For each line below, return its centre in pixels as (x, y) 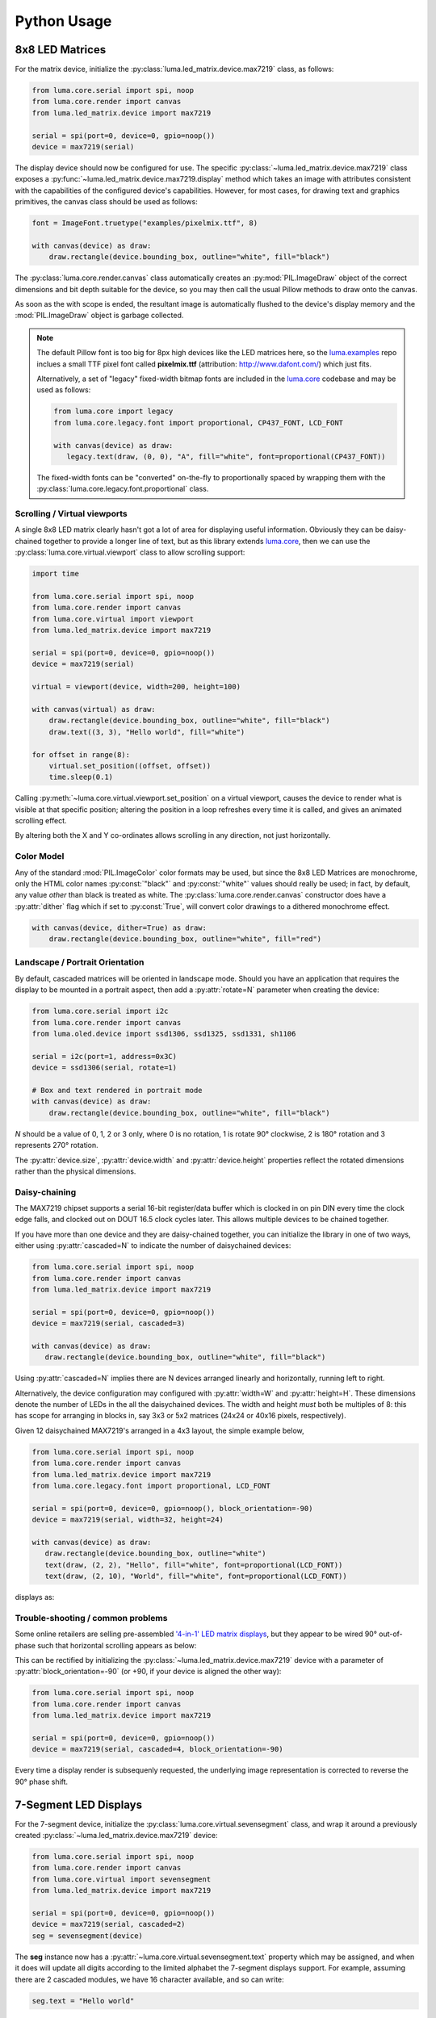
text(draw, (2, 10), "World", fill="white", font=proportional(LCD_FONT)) (196, 1576)
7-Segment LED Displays (79, 1804)
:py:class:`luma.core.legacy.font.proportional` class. (123, 489)
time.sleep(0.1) (81, 777)
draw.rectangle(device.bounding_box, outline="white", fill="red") (185, 939)
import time (56, 574)
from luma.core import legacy (113, 411)
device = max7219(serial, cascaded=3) (109, 1323)
